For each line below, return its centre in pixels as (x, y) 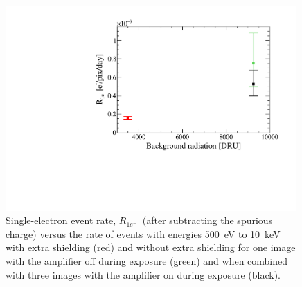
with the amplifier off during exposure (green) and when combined (147, 261)
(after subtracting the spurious (207, 220)
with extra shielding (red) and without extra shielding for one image (151, 247)
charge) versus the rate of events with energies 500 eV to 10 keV (143, 233)
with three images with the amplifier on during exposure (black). (143, 274)
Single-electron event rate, (61, 220)
